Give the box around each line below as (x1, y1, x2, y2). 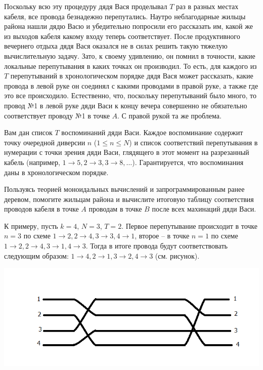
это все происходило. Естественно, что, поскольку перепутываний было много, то (4, 90, 256, 101)
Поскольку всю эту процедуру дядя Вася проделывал (4, 1, 167, 11)
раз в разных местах (176, 1, 239, 11)
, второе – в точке (135, 230, 190, 241)
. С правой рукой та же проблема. (117, 110, 222, 120)
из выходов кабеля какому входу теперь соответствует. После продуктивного (4, 30, 240, 41)
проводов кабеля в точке (4, 203, 79, 214)
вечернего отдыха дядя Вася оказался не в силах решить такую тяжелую (4, 40, 228, 51)
